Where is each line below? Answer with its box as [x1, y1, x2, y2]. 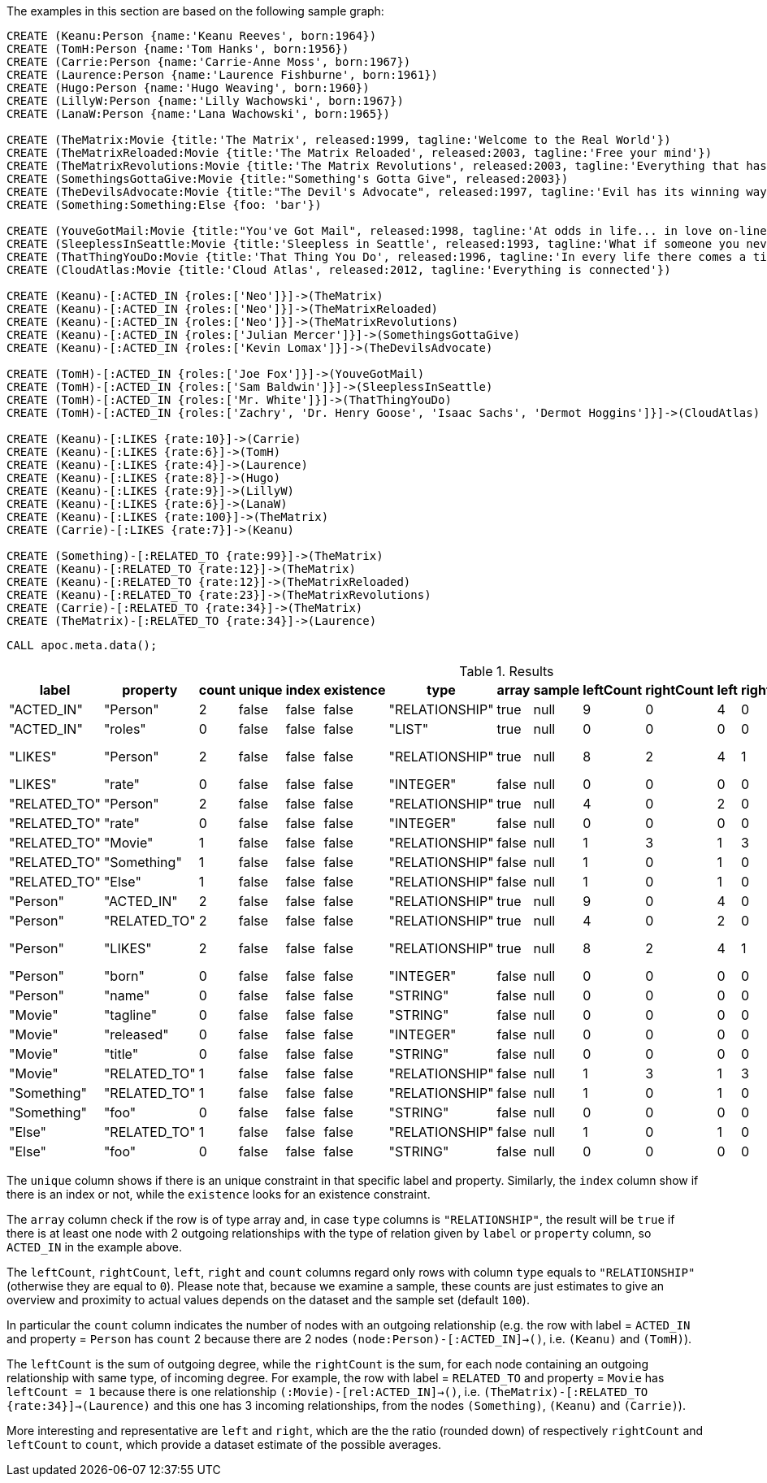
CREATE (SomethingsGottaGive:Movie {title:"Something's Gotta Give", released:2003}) [6, 172, 569, 185]
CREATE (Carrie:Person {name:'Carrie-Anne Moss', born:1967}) [6, 55, 411, 68]
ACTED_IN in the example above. [6, 1240, 182, 1254]
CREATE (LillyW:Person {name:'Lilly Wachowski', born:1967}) [6, 94, 404, 107]
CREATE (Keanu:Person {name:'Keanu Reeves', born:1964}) [6, 29, 377, 42]
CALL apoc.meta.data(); [6, 639, 158, 652]
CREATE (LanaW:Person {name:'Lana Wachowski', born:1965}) [6, 107, 391, 120]
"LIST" [388, 721, 429, 737]
